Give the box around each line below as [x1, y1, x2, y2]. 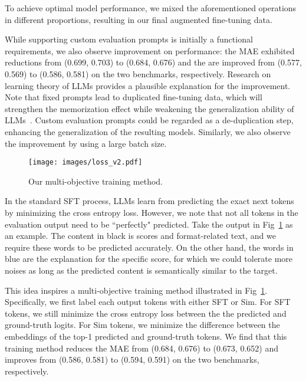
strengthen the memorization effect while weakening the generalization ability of [5, 102, 294, 114]
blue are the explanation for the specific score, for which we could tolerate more [5, 252, 293, 265]
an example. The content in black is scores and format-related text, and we [5, 229, 276, 242]
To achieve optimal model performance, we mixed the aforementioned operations [5, 2, 297, 14]
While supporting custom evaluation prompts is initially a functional [5, 33, 253, 45]
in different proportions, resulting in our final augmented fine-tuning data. [5, 13, 272, 25]
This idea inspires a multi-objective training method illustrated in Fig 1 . [5, 284, 268, 296]
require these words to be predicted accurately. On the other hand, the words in [5, 241, 294, 253]
